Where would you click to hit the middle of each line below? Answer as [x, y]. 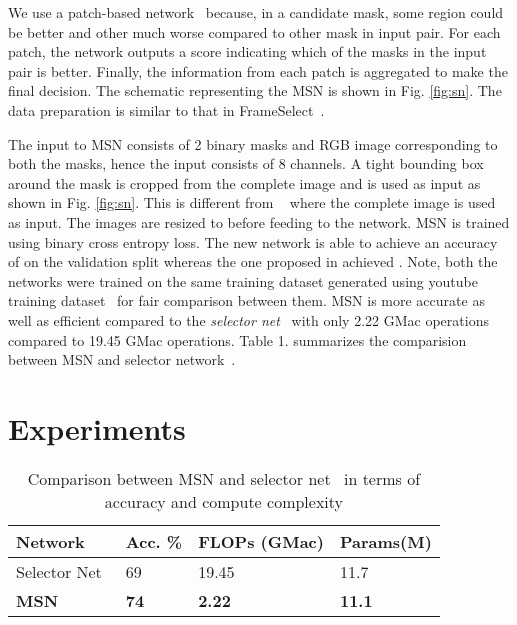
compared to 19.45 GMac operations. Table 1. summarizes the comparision [237, 339]
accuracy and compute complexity [224, 501]
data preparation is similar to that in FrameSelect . [166, 109]
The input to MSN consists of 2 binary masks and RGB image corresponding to [253, 143]
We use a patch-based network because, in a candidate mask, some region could [256, 12]
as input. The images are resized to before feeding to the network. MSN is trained [259, 221]
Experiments [97, 427]
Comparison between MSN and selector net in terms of [224, 478]
